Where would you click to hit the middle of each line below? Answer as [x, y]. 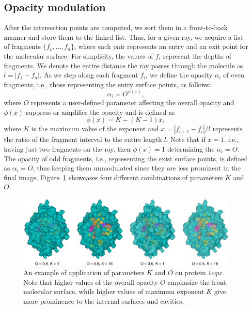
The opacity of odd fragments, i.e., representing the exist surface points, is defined [126, 158]
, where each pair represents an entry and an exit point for [161, 46]
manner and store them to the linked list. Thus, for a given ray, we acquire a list [124, 37]
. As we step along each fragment [89, 75]
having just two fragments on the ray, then [67, 149]
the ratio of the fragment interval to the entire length [83, 139]
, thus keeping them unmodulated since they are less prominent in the [137, 168]
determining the [191, 149]
